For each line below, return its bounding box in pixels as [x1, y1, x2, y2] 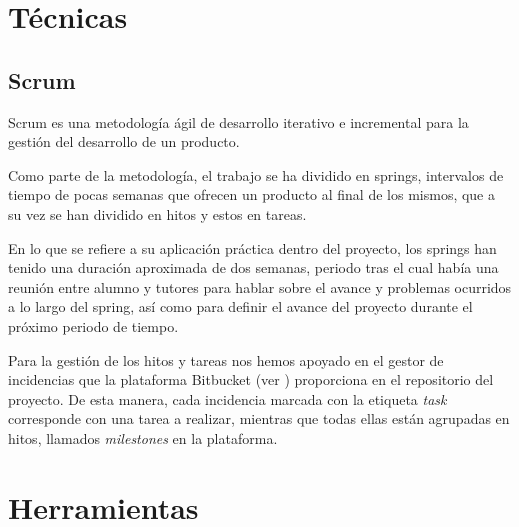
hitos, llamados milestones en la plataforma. [8, 427, 278, 448]
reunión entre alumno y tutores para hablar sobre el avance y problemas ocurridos [8, 276, 512, 297]
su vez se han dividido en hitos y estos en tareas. [8, 203, 307, 224]
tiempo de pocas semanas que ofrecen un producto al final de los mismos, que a [8, 184, 496, 205]
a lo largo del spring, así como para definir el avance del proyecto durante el [8, 296, 473, 317]
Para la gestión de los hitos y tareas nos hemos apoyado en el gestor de [8, 349, 444, 370]
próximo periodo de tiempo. [8, 315, 179, 336]
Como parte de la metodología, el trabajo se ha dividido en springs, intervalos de [8, 164, 504, 185]
